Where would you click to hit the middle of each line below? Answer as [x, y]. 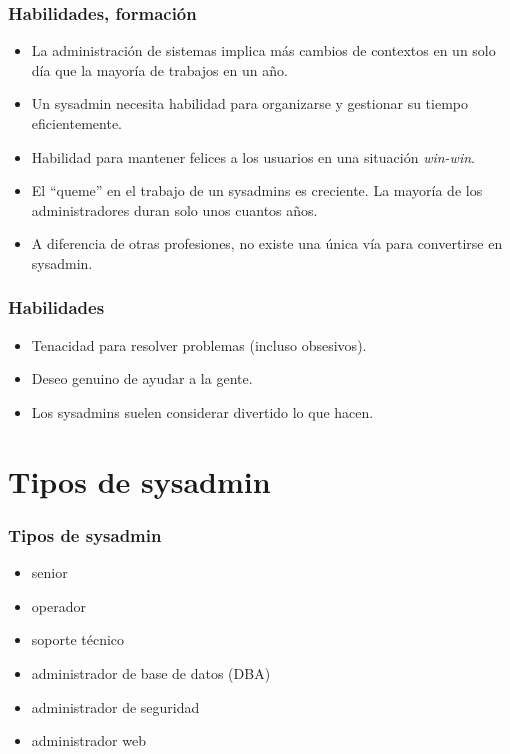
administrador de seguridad [115, 706]
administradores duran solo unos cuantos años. [174, 209]
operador [58, 605]
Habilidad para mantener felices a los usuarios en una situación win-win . [253, 156]
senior [49, 572]
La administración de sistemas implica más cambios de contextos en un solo [263, 50]
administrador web [88, 740]
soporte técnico [78, 639]
